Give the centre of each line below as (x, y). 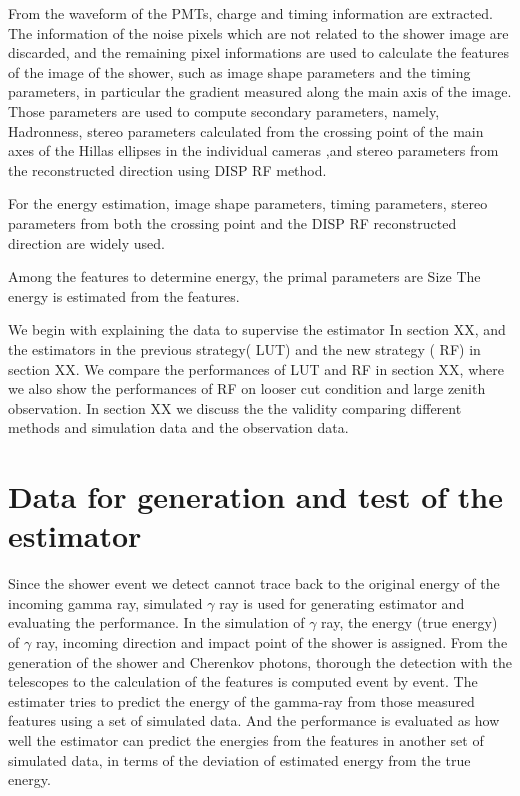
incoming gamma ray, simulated (105, 602)
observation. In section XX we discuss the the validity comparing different (235, 407)
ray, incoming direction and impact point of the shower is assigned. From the (271, 641)
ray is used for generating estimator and (342, 602)
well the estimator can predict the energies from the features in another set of (246, 739)
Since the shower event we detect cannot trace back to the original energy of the (254, 583)
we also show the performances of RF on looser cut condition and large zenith (247, 388)
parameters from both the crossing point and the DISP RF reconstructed (232, 222)
